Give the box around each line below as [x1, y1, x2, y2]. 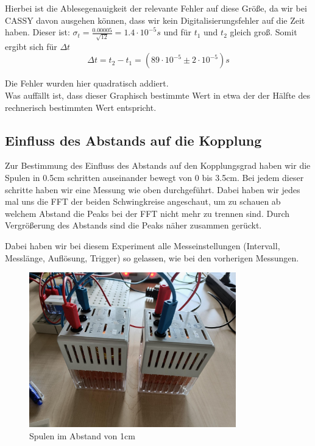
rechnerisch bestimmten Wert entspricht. [5, 101, 157, 113]
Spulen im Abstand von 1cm [29, 429, 135, 442]
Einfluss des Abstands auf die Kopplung [5, 130, 262, 149]
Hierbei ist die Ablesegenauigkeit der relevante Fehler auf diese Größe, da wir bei [5, 2, 307, 14]
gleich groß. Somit [230, 26, 297, 38]
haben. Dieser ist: [5, 26, 70, 38]
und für [163, 26, 191, 38]
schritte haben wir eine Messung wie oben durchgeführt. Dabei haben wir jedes [5, 183, 300, 196]
